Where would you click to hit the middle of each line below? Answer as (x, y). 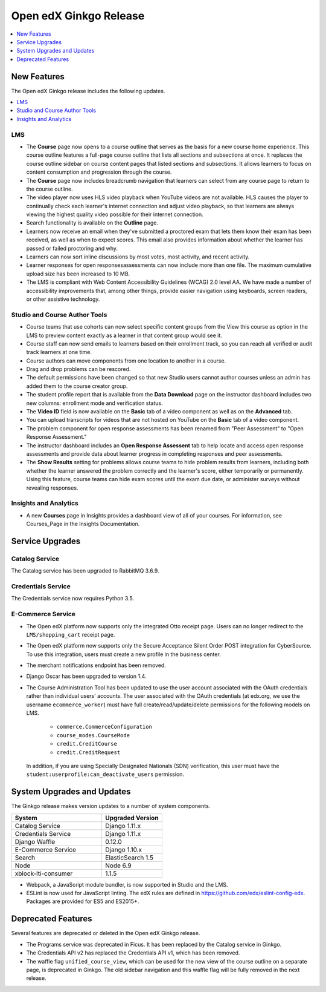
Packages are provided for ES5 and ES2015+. (83, 901)
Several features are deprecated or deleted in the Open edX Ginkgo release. (106, 933)
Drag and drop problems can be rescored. (78, 369)
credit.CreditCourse (87, 744)
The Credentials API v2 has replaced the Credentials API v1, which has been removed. (133, 953)
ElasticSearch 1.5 (129, 858)
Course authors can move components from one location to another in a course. (126, 361)
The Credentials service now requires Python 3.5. (73, 599)
